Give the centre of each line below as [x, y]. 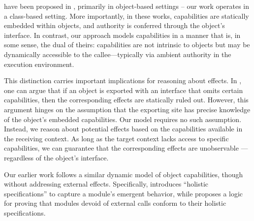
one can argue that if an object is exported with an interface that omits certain [124, 90]
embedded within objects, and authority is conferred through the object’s [114, 25]
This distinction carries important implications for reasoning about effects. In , [123, 80]
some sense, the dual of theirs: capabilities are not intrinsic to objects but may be [127, 45]
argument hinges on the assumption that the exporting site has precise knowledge [127, 109]
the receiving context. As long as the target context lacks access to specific [116, 138]
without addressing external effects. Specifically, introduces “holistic [106, 184]
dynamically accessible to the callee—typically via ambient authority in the [118, 54]
